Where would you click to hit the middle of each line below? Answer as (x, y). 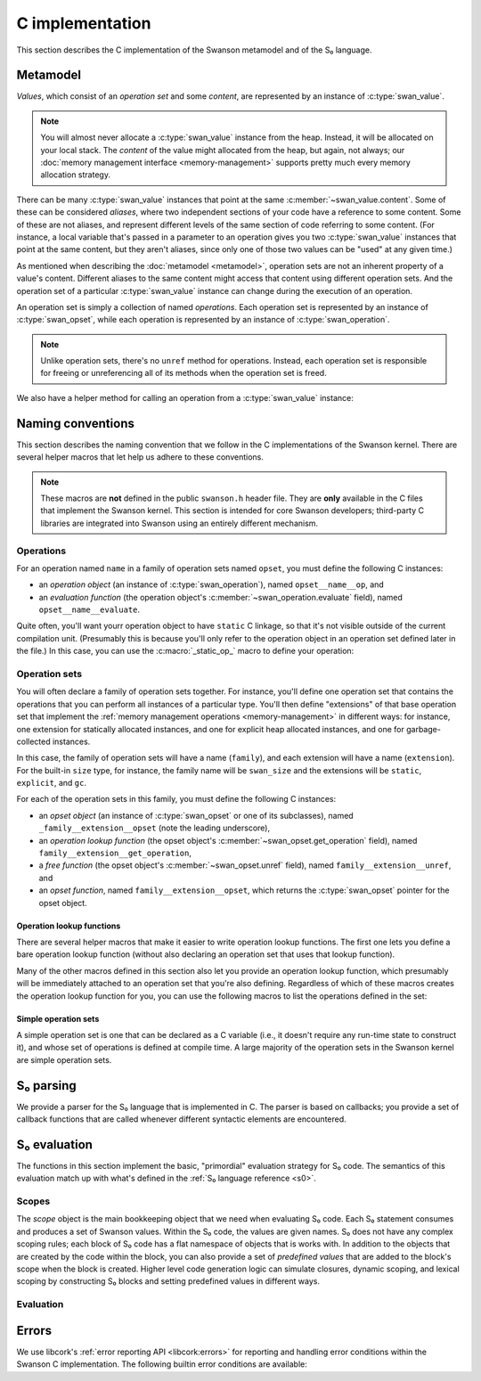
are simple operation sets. (64, 1059)
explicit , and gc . (51, 783)
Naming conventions (76, 423)
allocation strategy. (76, 175)
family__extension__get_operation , (115, 853)
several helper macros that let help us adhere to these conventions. (140, 457)
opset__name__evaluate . (90, 609)
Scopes (33, 1201)
